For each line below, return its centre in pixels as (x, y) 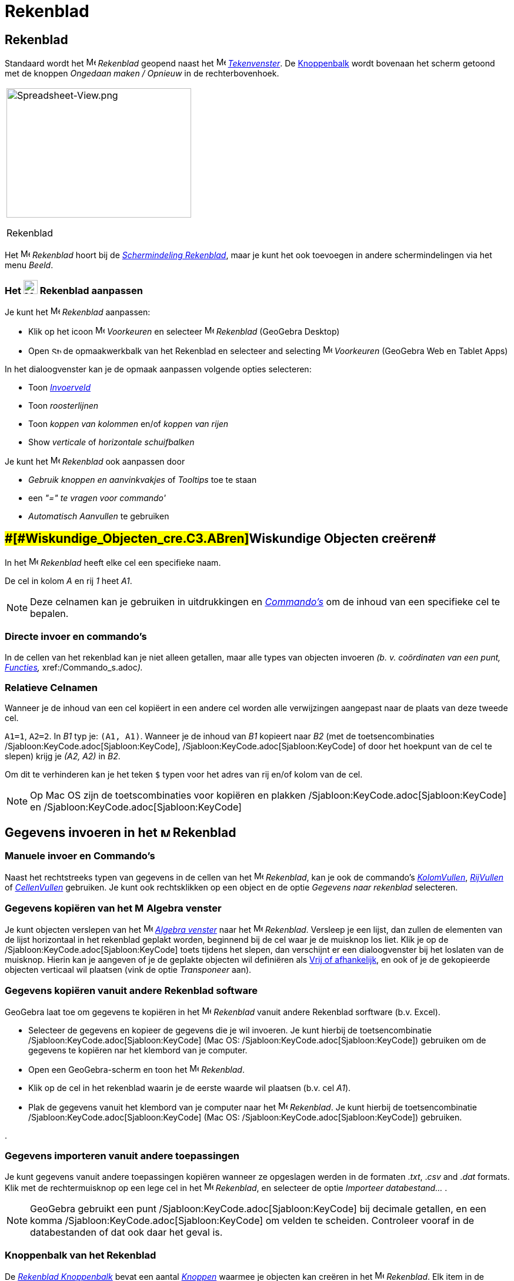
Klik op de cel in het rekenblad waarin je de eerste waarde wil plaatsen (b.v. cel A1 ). (190, 1087)
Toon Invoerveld (59, 387)
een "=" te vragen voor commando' (97, 498)
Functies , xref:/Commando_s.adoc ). (74, 667)
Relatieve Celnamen (51, 687)
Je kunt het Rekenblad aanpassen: (78, 312)
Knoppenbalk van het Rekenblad (81, 1255)
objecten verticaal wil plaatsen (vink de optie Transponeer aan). (128, 970)
